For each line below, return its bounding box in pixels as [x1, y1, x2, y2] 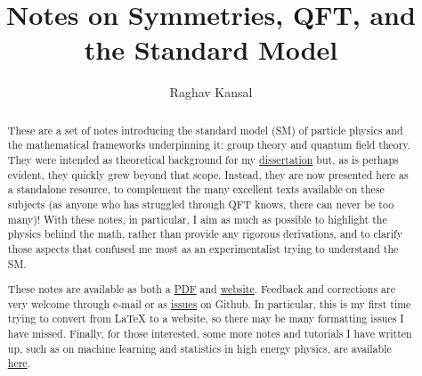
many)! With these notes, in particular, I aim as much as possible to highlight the [7, 211, 387, 226]
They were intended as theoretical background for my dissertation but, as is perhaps [7, 152, 399, 168]
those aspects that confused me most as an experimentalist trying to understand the [7, 241, 399, 256]
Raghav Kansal [169, 83, 253, 102]
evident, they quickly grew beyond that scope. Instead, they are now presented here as [7, 167, 409, 182]
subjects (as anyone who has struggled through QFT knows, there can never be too [7, 196, 394, 211]
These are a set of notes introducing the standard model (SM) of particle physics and [7, 122, 403, 137]
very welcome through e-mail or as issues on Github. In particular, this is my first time [7, 296, 411, 311]
